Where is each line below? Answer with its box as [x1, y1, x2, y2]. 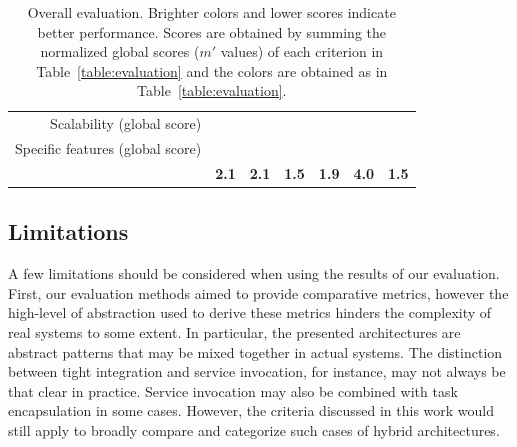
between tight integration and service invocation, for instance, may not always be [8, 361, 506, 382]
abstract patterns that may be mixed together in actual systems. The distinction [8, 341, 503, 362]
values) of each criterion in [220, 41, 384, 62]
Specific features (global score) [15, 138, 202, 159]
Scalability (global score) [50, 113, 202, 134]
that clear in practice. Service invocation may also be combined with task [8, 380, 458, 401]
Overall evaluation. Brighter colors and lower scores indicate [27, 2, 396, 22]
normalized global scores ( [40, 41, 200, 62]
